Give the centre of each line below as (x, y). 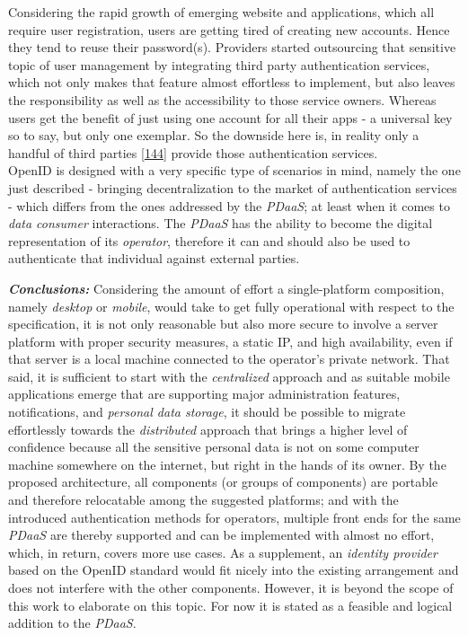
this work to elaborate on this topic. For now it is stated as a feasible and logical (230, 605)
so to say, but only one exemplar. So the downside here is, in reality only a (214, 135)
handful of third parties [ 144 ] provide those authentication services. (193, 152)
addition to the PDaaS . (72, 623)
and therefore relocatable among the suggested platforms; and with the (203, 500)
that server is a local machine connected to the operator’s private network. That (229, 359)
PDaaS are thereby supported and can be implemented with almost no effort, (221, 535)
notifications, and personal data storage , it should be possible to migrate (207, 412)
